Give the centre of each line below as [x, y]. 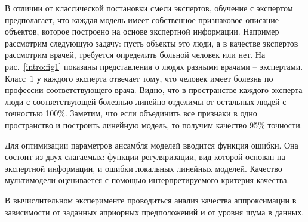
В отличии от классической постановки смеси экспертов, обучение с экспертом [149, 8]
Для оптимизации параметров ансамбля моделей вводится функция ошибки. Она [152, 145]
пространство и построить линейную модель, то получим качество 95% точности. [154, 124]
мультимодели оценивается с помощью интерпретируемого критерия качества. [147, 180]
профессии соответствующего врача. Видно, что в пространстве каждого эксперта [154, 90]
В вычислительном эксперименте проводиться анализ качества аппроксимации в [151, 200]
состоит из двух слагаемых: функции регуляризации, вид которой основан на [145, 157]
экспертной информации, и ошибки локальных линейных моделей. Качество [144, 168]
